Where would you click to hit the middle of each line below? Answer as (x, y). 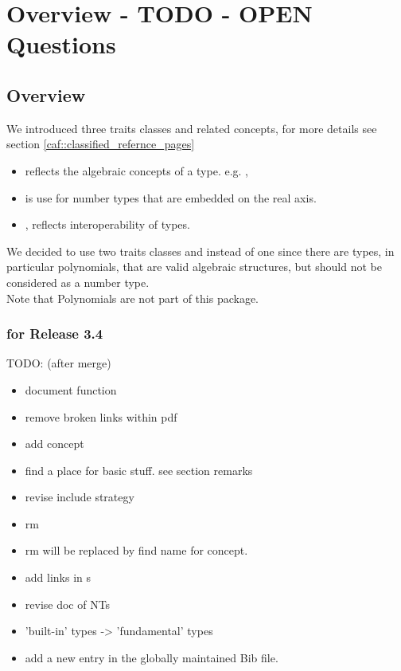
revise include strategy (80, 497)
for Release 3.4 (55, 334)
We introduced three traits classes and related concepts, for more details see (192, 128)
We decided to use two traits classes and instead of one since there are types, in (200, 251)
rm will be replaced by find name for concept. (136, 550)
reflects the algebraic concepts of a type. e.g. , (136, 170)
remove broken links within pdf (101, 416)
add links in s (58, 577)
